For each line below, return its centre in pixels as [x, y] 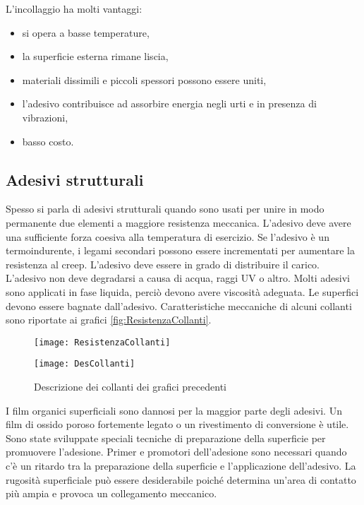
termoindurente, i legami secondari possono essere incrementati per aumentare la [180, 250]
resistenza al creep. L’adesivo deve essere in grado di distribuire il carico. [163, 264]
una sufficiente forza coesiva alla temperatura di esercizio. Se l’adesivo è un [168, 236]
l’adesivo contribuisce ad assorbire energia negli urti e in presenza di [169, 103]
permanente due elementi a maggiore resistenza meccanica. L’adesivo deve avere [178, 222]
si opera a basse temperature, [86, 32]
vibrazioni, [45, 117]
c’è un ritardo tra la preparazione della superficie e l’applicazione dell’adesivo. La [181, 465]
